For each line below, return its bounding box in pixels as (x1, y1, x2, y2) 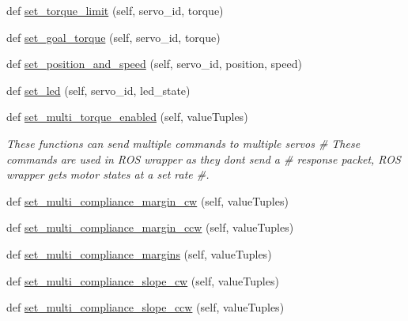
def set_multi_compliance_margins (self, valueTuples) (6, 245, 272, 262)
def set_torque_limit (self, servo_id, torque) (6, 2, 224, 18)
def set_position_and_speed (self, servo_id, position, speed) (6, 55, 302, 72)
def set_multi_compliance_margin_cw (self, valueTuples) (6, 192, 289, 209)
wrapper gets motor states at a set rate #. (6, 166, 210, 183)
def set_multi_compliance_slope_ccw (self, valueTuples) (6, 299, 285, 315)
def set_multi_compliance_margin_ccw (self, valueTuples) (6, 219, 294, 236)
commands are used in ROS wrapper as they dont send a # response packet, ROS (6, 150, 401, 167)
